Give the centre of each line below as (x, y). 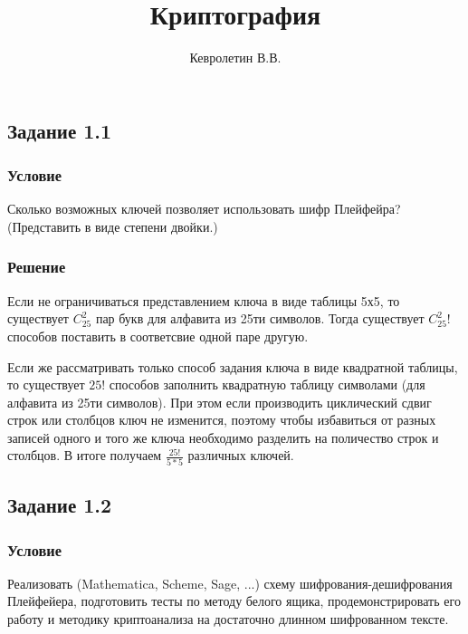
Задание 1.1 (60, 130)
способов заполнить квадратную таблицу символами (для (267, 384)
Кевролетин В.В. (235, 58)
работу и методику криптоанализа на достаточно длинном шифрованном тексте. (228, 618)
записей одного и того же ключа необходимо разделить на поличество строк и (223, 437)
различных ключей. (241, 455)
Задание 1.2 (60, 505)
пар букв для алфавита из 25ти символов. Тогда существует (260, 318)
